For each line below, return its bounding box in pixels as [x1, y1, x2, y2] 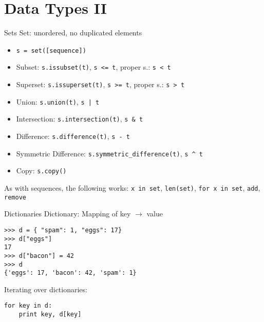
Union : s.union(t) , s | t [16, 96, 100, 107]
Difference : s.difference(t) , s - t [16, 131, 130, 141]
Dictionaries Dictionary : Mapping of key [4, 208, 131, 219]
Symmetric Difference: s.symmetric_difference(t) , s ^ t [16, 148, 203, 158]
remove [4, 193, 26, 201]
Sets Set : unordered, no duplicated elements [4, 27, 142, 38]
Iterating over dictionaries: [4, 284, 87, 294]
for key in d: [4, 302, 52, 310]
